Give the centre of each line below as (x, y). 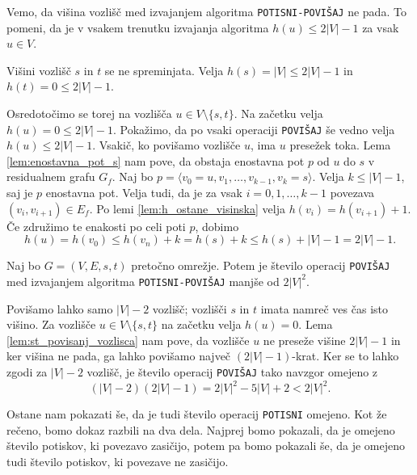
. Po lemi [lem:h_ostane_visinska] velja (187, 208)
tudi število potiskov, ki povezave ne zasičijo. (118, 461)
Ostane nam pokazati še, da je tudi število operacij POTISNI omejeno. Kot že (197, 414)
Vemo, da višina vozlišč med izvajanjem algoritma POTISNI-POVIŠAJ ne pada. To (206, 11)
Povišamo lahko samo (60, 308)
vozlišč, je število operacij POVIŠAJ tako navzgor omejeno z (232, 371)
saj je (20, 193)
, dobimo (217, 226)
